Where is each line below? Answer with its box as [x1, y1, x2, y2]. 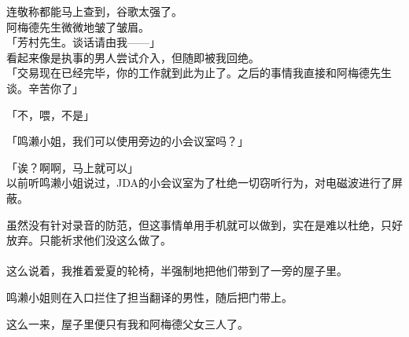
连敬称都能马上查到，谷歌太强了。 [6, 3, 182, 19]
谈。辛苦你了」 [6, 79, 83, 96]
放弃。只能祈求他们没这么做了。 [6, 232, 171, 248]
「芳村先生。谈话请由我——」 [6, 34, 160, 50]
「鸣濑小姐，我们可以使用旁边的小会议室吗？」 [6, 133, 249, 149]
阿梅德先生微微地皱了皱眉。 [6, 18, 149, 35]
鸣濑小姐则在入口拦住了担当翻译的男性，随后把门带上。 [6, 288, 293, 305]
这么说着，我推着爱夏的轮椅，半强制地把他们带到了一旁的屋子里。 [6, 262, 348, 279]
